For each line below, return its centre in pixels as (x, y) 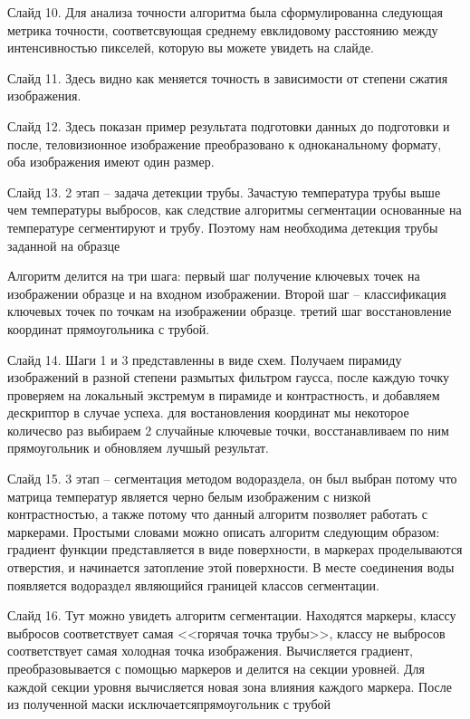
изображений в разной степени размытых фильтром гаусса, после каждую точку (229, 377)
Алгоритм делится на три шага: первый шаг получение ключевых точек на (214, 276)
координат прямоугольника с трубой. (109, 328)
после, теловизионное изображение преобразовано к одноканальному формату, (225, 144)
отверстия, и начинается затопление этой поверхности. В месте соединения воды (231, 567)
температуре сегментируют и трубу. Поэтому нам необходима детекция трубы (223, 227)
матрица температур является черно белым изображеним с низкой (189, 496)
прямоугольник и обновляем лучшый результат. (139, 448)
